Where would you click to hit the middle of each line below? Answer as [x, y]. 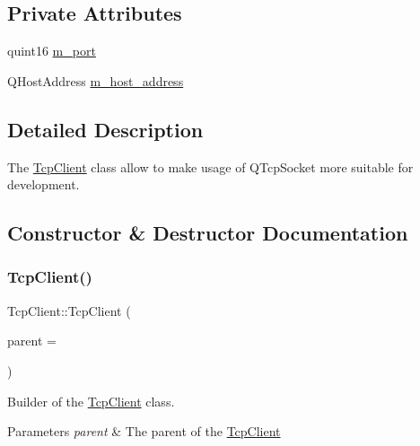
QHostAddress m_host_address [96, 80]
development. [44, 184]
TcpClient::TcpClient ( [69, 310]
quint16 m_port [52, 51]
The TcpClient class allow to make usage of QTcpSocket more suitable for [210, 166]
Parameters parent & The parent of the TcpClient [144, 431]
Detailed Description [105, 129]
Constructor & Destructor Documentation [208, 233]
